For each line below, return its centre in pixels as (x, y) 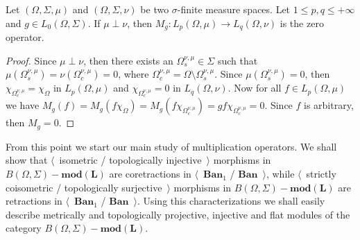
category (24, 228)
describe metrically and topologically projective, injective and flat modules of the (178, 214)
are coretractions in (150, 174)
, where (134, 74)
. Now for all (255, 88)
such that (238, 60)
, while (280, 174)
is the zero (302, 23)
